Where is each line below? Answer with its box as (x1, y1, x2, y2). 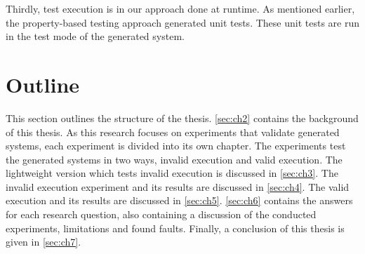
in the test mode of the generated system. (6, 29, 185, 44)
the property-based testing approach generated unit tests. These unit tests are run (6, 15, 359, 29)
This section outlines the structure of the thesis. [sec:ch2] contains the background (6, 110, 359, 125)
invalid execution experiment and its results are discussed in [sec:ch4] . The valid (6, 179, 350, 194)
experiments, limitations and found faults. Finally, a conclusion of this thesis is (6, 220, 345, 235)
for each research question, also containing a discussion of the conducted (6, 207, 317, 222)
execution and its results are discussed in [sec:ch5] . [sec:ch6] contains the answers (6, 193, 353, 208)
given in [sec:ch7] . (6, 234, 81, 249)
